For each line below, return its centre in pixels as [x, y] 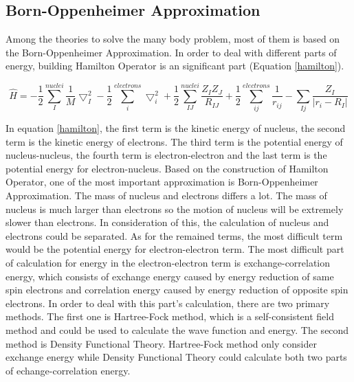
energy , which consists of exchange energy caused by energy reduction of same [170, 276]
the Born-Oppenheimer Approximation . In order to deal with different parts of [171, 52]
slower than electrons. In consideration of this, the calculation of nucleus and [167, 222]
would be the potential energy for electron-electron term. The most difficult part [175, 249]
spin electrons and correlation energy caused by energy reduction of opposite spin [177, 290]
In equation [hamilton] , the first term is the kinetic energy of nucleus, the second [176, 128]
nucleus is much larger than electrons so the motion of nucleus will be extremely [175, 209]
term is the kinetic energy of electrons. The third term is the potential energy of [174, 141]
